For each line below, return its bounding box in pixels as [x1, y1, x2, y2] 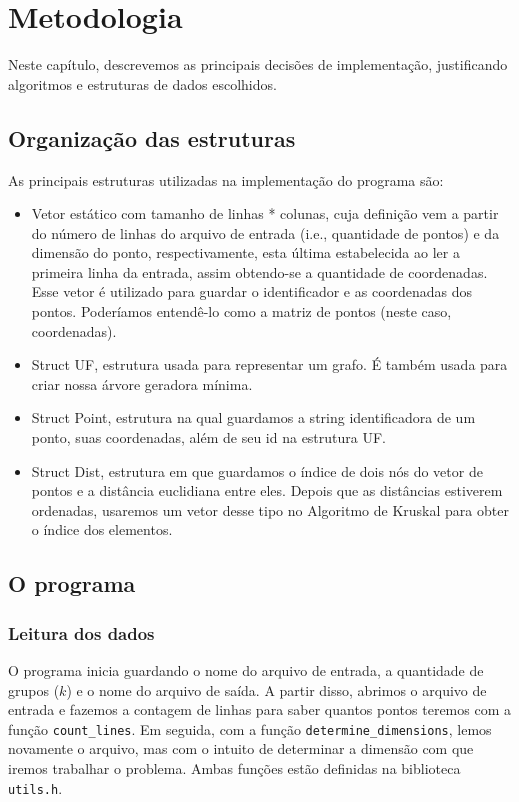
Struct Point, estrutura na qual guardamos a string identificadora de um [31, 407, 476, 428]
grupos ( [8, 679, 60, 700]
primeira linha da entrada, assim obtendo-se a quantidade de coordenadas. [31, 261, 488, 282]
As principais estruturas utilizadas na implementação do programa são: [8, 169, 444, 190]
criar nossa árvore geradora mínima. [31, 373, 253, 394]
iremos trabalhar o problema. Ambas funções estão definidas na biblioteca [8, 758, 461, 779]
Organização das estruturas [8, 122, 296, 153]
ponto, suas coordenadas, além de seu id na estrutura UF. [31, 427, 386, 448]
